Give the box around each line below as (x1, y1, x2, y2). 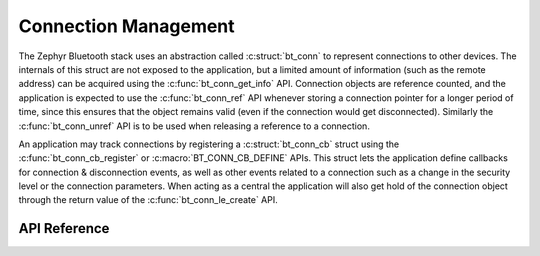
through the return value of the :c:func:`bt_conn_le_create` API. (18, 194, 279, 206)
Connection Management (18, 15, 235, 37)
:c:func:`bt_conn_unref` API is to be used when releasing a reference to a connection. (18, 120, 370, 132)
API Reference (18, 220, 110, 237)
